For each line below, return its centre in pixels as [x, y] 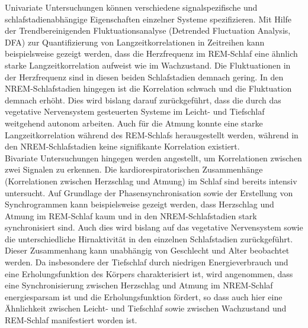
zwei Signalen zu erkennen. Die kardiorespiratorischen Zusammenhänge [134, 169]
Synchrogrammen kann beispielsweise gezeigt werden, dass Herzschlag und [139, 204]
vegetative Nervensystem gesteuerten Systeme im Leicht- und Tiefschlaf [135, 111]
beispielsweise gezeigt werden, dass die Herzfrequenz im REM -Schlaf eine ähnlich [151, 53]
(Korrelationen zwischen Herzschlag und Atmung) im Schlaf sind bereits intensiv [151, 181]
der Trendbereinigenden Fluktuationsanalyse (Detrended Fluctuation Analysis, [148, 30]
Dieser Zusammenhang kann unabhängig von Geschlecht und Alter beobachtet [147, 250]
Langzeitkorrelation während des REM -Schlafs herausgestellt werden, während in [152, 134]
